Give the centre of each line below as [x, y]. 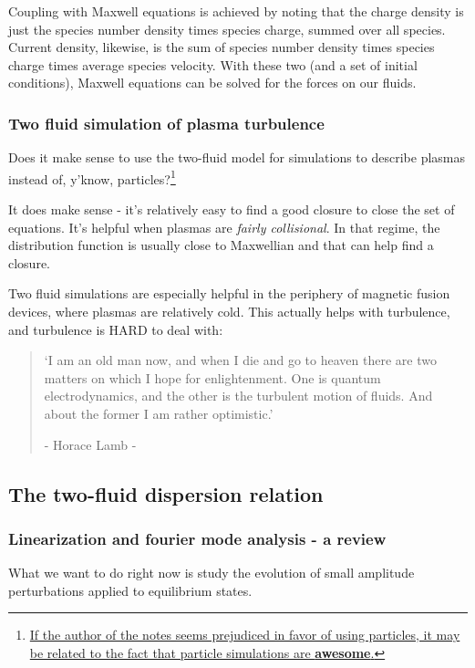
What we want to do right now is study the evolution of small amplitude [212, 573]
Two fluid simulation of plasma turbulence [166, 123]
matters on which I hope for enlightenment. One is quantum [212, 377]
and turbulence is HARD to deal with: [116, 329]
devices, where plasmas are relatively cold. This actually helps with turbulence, [229, 311]
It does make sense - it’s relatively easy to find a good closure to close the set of [232, 209]
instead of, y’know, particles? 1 [92, 177]
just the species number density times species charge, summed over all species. [227, 29]
